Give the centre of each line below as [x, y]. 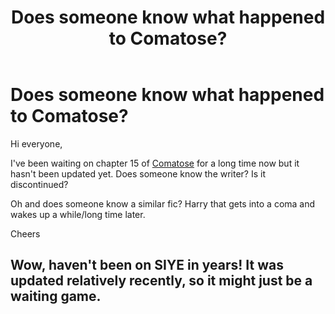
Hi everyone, [36, 143]
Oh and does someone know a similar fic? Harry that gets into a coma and [163, 203]
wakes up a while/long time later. [78, 214]
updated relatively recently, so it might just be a [161, 281]
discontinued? [39, 184]
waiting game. [56, 296]
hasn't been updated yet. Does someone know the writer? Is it [138, 173]
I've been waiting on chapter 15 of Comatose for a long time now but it [155, 163]
